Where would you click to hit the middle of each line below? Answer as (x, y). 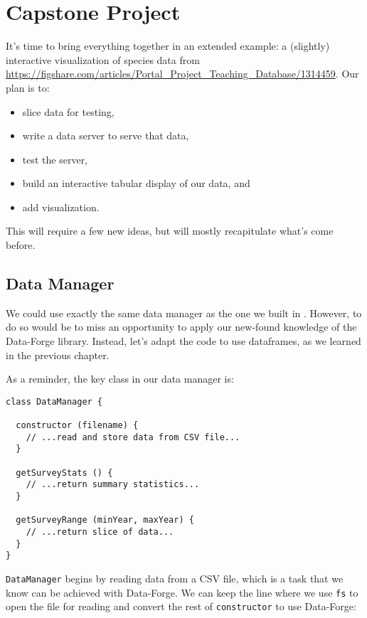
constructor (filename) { (77, 426)
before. (21, 245)
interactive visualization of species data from (103, 59)
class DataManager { (54, 401)
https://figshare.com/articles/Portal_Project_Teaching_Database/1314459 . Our (182, 74)
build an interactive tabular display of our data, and (136, 183)
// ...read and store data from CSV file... (133, 437)
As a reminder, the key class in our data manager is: (120, 379)
